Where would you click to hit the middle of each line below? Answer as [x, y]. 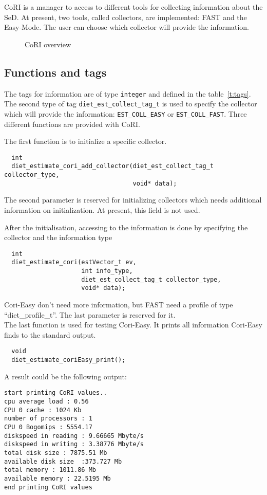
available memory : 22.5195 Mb [58, 478]
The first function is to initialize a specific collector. [85, 141]
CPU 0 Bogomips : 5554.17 [48, 427]
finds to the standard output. [50, 334]
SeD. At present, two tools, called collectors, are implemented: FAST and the [126, 17]
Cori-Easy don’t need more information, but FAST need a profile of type [119, 305]
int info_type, [107, 271]
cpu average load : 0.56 [46, 401]
